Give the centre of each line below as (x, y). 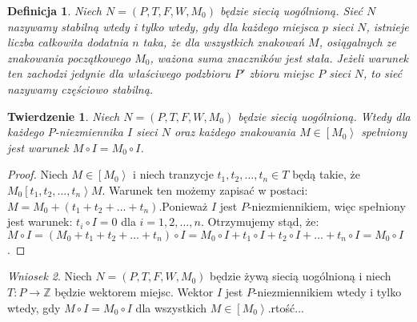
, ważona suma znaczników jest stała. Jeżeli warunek (279, 57)
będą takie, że (326, 174)
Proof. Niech (38, 174)
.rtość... (286, 307)
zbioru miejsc (282, 73)
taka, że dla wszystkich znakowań (224, 42)
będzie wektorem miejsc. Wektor (134, 291)
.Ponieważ (183, 205)
